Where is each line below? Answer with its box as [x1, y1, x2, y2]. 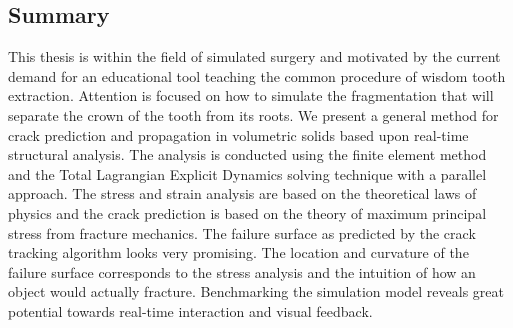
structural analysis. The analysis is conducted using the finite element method [8, 144, 487, 165]
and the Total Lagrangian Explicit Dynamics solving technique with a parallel [8, 163, 487, 184]
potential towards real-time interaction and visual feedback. [8, 300, 373, 321]
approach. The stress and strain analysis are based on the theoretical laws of [8, 183, 477, 204]
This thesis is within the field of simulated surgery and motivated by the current [8, 46, 501, 67]
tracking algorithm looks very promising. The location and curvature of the [8, 242, 469, 263]
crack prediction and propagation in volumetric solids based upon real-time [8, 124, 469, 145]
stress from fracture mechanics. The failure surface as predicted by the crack [8, 222, 476, 243]
